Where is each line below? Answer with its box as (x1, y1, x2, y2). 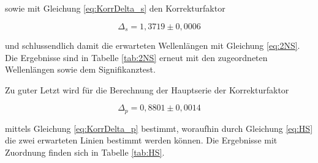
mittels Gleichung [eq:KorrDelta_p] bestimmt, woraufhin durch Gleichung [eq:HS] (5, 121, 313, 134)
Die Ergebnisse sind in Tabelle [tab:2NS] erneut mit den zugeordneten (5, 51, 268, 63)
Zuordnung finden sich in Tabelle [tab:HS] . (5, 146, 165, 159)
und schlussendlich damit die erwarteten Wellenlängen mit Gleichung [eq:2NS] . (5, 39, 300, 52)
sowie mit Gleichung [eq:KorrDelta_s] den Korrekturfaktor (5, 2, 225, 14)
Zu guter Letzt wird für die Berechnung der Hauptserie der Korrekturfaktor (5, 83, 289, 96)
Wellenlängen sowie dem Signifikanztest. (5, 63, 156, 76)
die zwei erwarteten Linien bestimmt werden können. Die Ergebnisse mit (5, 134, 278, 147)
